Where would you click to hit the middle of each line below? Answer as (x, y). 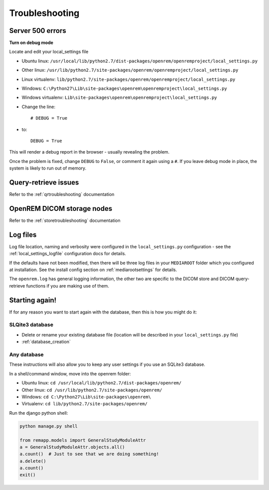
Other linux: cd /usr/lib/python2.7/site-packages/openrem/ (92, 390)
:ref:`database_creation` (46, 342)
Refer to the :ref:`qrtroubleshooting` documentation (62, 194)
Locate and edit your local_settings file (49, 52)
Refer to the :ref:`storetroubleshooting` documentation (65, 220)
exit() (28, 475)
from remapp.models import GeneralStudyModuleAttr (83, 440)
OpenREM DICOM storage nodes (61, 209)
